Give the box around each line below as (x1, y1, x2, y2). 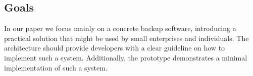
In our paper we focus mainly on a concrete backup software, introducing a (4, 23, 236, 33)
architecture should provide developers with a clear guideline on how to (4, 42, 225, 53)
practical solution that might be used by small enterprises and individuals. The (4, 32, 249, 43)
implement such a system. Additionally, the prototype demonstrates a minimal (4, 52, 247, 62)
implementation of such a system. (4, 62, 108, 72)
